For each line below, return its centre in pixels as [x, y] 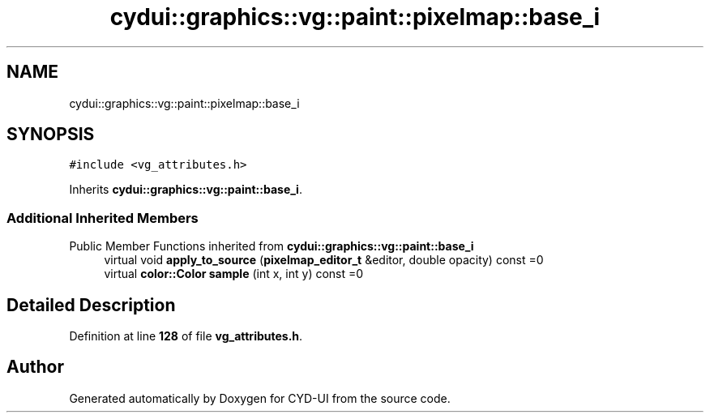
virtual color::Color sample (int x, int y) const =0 [234, 274]
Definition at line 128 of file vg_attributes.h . [186, 336]
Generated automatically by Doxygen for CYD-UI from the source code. [260, 398]
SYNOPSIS [51, 135]
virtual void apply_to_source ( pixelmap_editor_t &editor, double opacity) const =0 [324, 260]
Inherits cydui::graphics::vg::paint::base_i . [186, 190]
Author [35, 367]
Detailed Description [91, 305]
